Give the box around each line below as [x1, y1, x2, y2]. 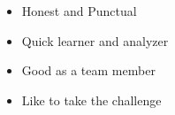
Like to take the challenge [21, 90, 162, 109]
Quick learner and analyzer [21, 31, 169, 50]
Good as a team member [21, 61, 156, 80]
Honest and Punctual [21, 2, 137, 19]
